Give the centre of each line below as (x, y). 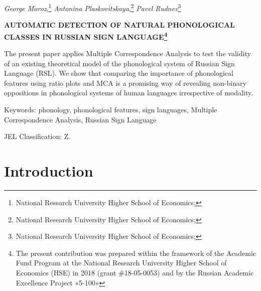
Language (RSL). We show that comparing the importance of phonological (119, 73)
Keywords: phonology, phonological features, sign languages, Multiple (111, 110)
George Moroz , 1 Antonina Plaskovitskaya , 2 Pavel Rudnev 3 (93, 7)
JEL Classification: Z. (37, 136)
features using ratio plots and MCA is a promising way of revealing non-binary (125, 83)
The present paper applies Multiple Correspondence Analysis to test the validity (127, 53)
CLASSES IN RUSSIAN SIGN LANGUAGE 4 (86, 36)
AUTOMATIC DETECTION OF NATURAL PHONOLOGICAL (119, 25)
